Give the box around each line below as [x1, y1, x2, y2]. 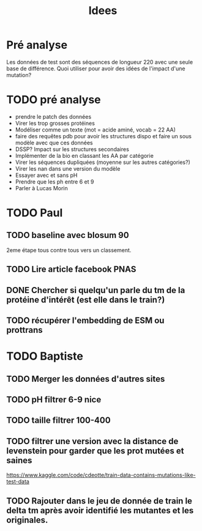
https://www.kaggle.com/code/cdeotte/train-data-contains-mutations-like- [6, 472, 196, 479]
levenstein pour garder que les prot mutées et [6, 445, 184, 456]
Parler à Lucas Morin [15, 184, 69, 191]
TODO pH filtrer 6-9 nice [6, 395, 102, 405]
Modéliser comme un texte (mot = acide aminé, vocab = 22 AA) [15, 126, 176, 133]
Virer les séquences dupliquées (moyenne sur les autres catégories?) [15, 158, 191, 166]
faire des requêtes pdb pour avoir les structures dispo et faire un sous [15, 132, 192, 139]
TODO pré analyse [6, 93, 101, 107]
